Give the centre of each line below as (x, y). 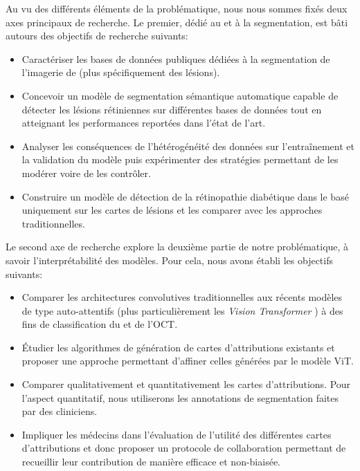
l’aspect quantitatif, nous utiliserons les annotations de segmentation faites (180, 397)
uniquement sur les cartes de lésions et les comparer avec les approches (172, 210)
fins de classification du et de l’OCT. (100, 324)
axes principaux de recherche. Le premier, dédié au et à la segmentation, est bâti (177, 22)
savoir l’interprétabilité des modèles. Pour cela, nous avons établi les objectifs (169, 260)
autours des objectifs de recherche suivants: (97, 36)
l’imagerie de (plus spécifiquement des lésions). (121, 72)
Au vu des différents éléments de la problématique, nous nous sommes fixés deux (177, 8)
